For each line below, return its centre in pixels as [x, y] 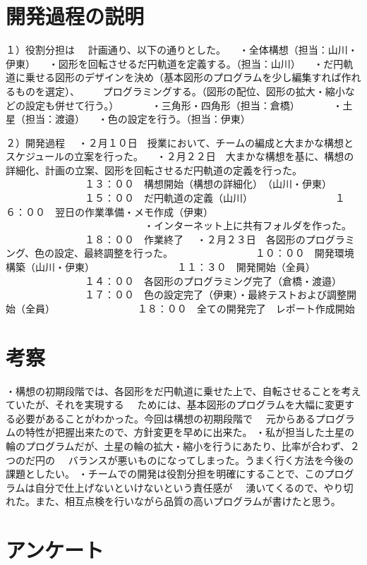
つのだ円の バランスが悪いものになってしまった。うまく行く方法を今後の [180, 460]
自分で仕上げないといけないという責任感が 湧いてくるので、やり [189, 487]
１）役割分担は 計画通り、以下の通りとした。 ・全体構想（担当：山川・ [182, 50]
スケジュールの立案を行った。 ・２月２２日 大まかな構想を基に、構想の [180, 156]
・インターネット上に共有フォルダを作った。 [247, 225]
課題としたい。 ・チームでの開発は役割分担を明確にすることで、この [165, 474]
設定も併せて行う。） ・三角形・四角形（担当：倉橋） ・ [184, 105]
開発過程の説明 [75, 16]
